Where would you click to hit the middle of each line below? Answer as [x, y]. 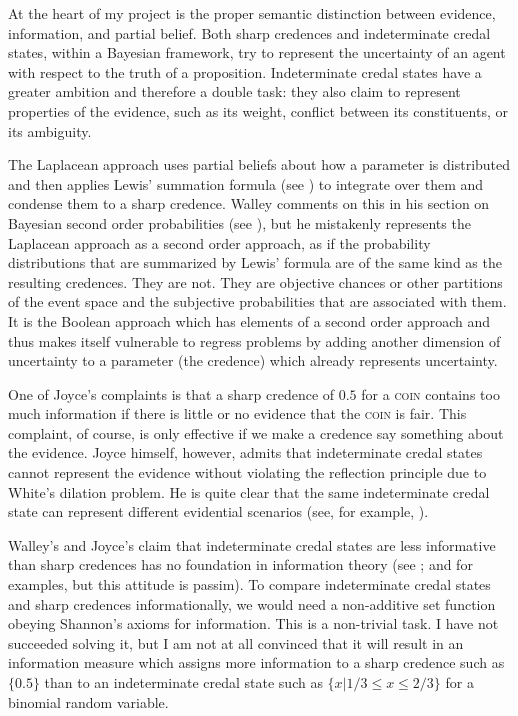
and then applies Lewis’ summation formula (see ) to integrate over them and [246, 183]
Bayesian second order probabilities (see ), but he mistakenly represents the [239, 222]
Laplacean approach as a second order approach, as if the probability [219, 242]
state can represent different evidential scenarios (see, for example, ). [218, 511]
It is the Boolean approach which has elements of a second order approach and [249, 320]
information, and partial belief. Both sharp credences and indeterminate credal [249, 32]
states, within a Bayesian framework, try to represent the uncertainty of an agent [257, 52]
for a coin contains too [430, 393]
